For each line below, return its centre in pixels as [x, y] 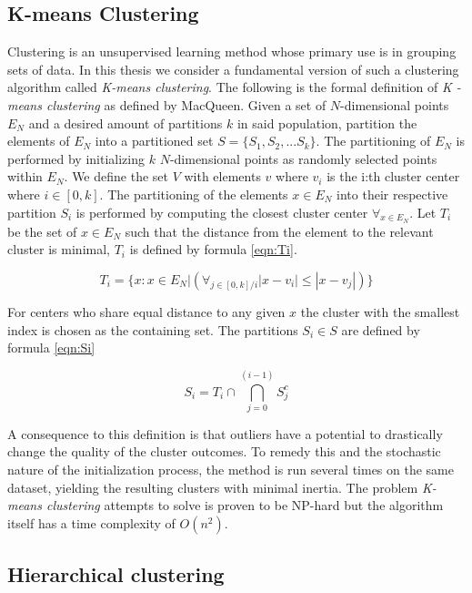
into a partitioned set [154, 141]
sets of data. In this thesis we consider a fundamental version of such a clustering [233, 69]
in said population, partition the [327, 123]
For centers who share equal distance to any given [146, 311]
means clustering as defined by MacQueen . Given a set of [167, 104]
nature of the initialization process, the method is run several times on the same [231, 470]
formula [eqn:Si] [51, 348]
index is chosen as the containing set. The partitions [153, 329]
